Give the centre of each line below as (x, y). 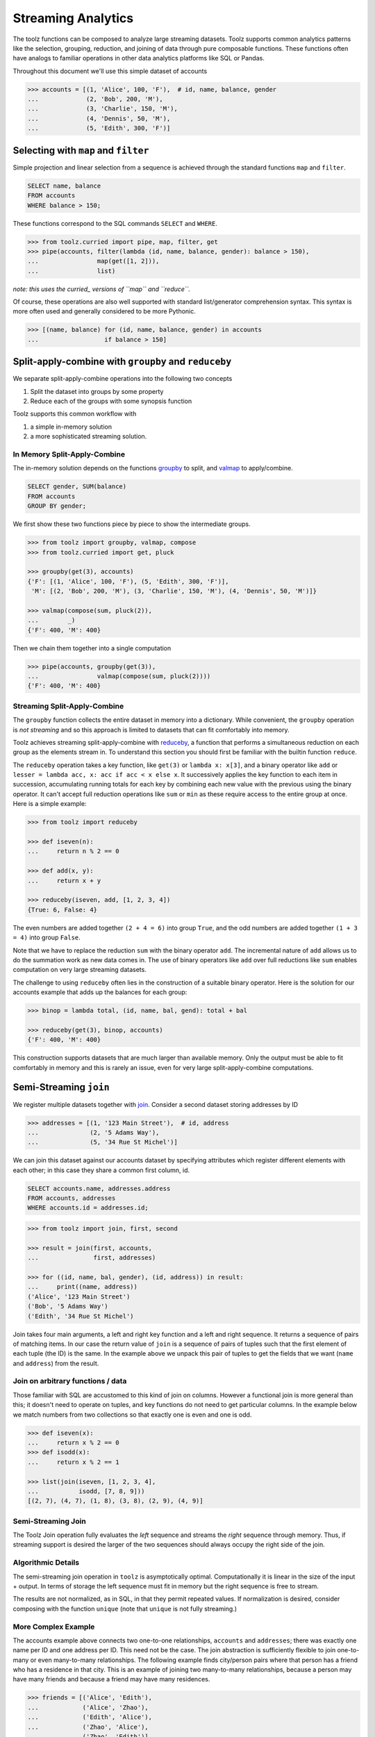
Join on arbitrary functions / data (70, 1381)
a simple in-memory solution (71, 427)
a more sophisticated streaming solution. (89, 436)
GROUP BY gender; (57, 506)
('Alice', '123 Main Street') (79, 1296)
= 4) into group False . (47, 937)
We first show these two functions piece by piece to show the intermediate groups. (132, 524)
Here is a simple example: (50, 804)
